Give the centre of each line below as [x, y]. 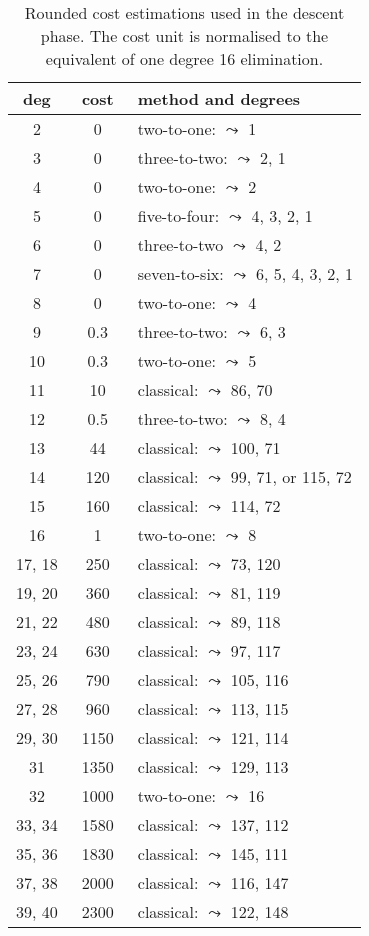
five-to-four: [178, 215]
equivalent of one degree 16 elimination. [184, 58]
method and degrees [219, 98]
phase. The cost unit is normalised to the [184, 35]
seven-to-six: [180, 273]
